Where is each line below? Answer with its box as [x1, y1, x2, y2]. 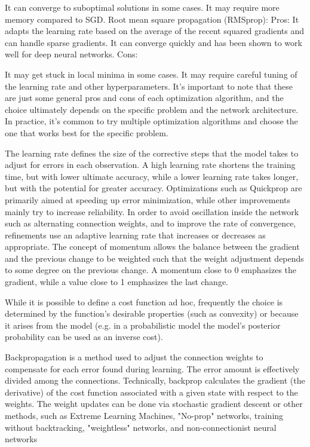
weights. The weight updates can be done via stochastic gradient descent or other [5, 397, 303, 410]
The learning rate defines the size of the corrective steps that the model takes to [5, 146, 299, 159]
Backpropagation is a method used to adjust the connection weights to [5, 351, 263, 363]
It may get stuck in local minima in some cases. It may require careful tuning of [5, 68, 297, 80]
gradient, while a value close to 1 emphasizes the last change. [5, 275, 229, 288]
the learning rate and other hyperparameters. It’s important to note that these [5, 79, 293, 92]
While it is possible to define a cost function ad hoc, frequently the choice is [5, 295, 283, 308]
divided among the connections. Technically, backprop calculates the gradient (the [5, 374, 305, 387]
